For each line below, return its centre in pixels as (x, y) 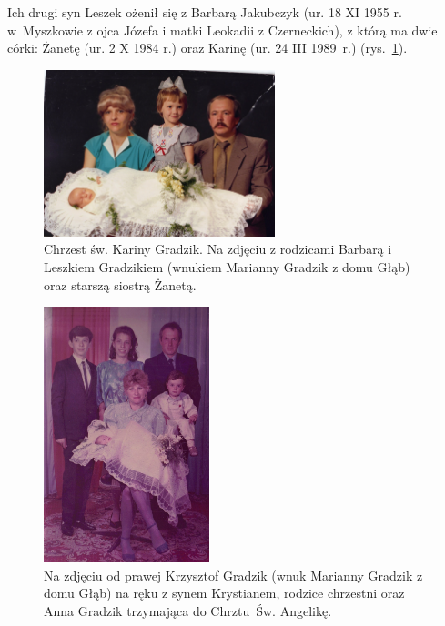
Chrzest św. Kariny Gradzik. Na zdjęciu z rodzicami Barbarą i (218, 249)
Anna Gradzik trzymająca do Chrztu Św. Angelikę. (188, 610)
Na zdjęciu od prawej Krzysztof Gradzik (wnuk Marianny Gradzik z (233, 575)
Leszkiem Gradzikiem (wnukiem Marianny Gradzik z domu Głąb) (227, 267)
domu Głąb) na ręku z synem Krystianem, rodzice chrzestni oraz (224, 593)
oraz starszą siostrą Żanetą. (120, 284)
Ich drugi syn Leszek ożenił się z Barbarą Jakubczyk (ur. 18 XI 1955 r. (205, 12)
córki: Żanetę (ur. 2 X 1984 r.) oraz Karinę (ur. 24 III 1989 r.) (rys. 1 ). (207, 48)
